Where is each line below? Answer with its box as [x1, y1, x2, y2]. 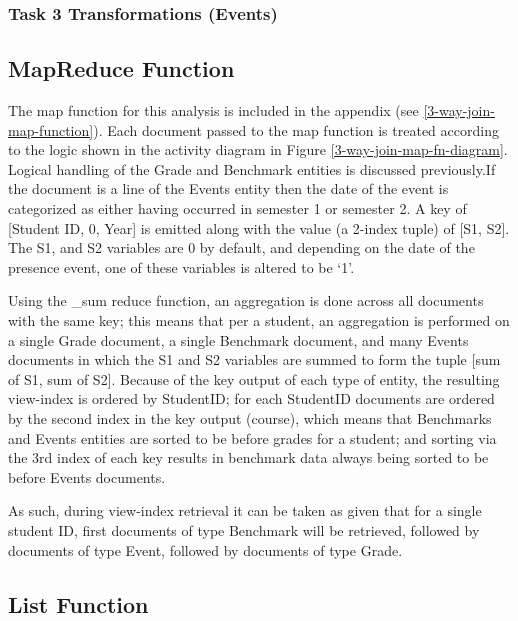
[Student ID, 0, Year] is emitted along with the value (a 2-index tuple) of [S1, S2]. [8, 217, 510, 238]
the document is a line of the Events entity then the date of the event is [8, 178, 449, 199]
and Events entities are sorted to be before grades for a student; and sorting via [8, 427, 497, 448]
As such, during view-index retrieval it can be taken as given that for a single [8, 500, 482, 521]
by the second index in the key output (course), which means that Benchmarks [8, 407, 492, 428]
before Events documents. [8, 466, 166, 487]
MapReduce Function [8, 53, 235, 84]
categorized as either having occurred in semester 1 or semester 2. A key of [8, 198, 467, 219]
